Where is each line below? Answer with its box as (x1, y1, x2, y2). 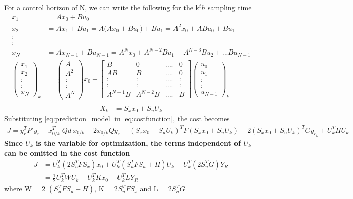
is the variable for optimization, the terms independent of (36, 137, 241, 148)
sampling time (208, 2, 252, 12)
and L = (140, 183, 166, 194)
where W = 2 (4, 183, 46, 194)
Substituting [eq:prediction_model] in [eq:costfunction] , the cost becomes (4, 113, 230, 124)
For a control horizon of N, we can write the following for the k (4, 2, 199, 12)
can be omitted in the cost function (4, 147, 130, 158)
